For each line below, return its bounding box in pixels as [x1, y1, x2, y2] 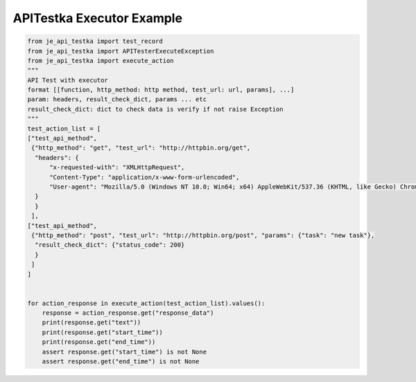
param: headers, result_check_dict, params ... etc [27, 96, 207, 103]
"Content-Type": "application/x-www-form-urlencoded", [49, 173, 240, 181]
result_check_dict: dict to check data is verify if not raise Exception [27, 105, 284, 113]
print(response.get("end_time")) [42, 338, 156, 346]
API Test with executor [27, 76, 109, 84]
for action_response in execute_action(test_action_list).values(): [27, 299, 266, 307]
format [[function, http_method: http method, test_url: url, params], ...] [27, 86, 295, 94]
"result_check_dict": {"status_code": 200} [35, 241, 185, 249]
